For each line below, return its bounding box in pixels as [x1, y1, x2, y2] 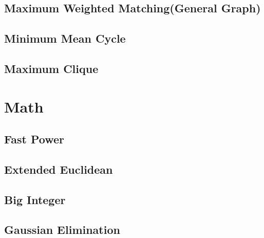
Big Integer [4, 191, 66, 207]
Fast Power [4, 131, 64, 147]
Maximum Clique [4, 60, 99, 76]
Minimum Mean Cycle [4, 30, 126, 46]
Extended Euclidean [4, 161, 113, 177]
